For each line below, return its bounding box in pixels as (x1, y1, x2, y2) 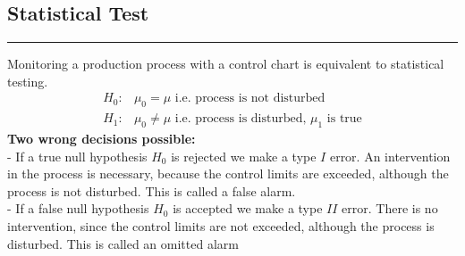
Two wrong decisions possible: (7, 129, 196, 148)
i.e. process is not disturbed (174, 92, 325, 105)
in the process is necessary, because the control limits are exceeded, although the (7, 164, 449, 183)
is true (326, 112, 362, 126)
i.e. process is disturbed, (174, 112, 307, 126)
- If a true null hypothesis (7, 146, 148, 165)
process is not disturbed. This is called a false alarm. (7, 181, 296, 200)
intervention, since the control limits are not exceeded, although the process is (7, 217, 435, 235)
